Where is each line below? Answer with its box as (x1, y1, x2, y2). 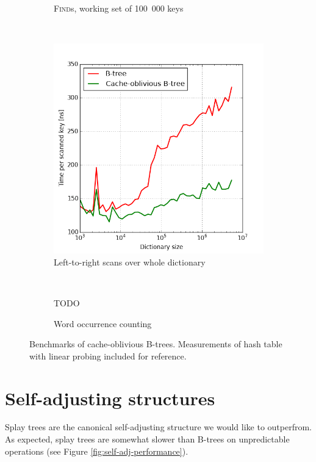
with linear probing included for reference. (29, 349, 187, 362)
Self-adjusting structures (5, 385, 215, 410)
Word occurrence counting (54, 317, 152, 330)
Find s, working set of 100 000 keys (54, 2, 184, 14)
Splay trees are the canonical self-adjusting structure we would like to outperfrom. (5, 420, 312, 433)
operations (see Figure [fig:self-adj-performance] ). (5, 444, 189, 457)
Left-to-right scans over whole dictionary (54, 255, 206, 268)
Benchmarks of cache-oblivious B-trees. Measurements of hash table (29, 337, 282, 350)
